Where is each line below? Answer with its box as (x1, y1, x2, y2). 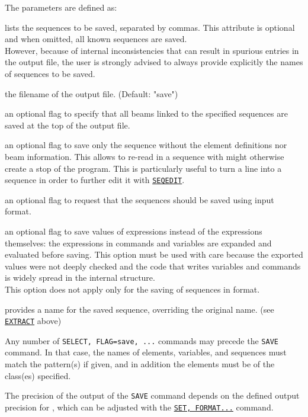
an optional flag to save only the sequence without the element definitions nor (5, 139, 287, 151)
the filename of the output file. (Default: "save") (5, 87, 178, 100)
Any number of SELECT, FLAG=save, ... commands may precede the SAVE (5, 334, 278, 347)
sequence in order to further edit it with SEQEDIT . (5, 174, 185, 186)
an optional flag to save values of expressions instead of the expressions (5, 224, 262, 237)
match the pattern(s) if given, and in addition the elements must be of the (5, 358, 275, 370)
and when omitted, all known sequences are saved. (5, 33, 187, 45)
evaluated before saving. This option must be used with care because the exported (5, 248, 303, 261)
